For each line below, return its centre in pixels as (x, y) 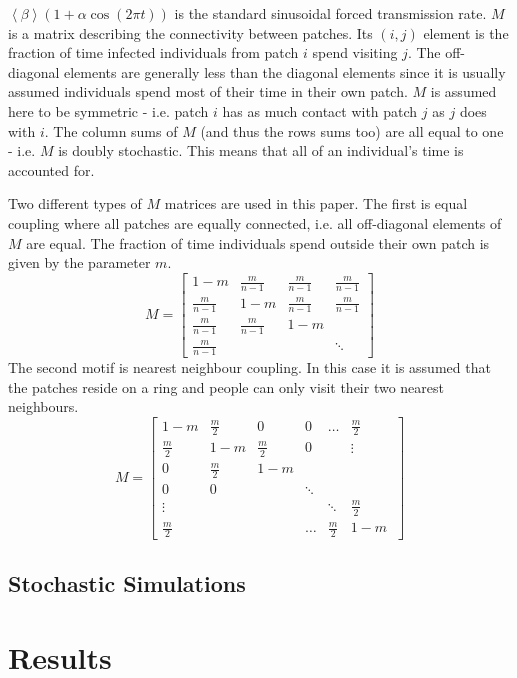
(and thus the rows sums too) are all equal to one (352, 130)
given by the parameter (79, 262)
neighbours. (43, 406)
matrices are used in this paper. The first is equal (316, 203)
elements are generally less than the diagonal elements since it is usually (285, 71)
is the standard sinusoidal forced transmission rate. (330, 13)
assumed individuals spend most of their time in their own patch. (208, 91)
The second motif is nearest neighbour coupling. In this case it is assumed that (249, 367)
